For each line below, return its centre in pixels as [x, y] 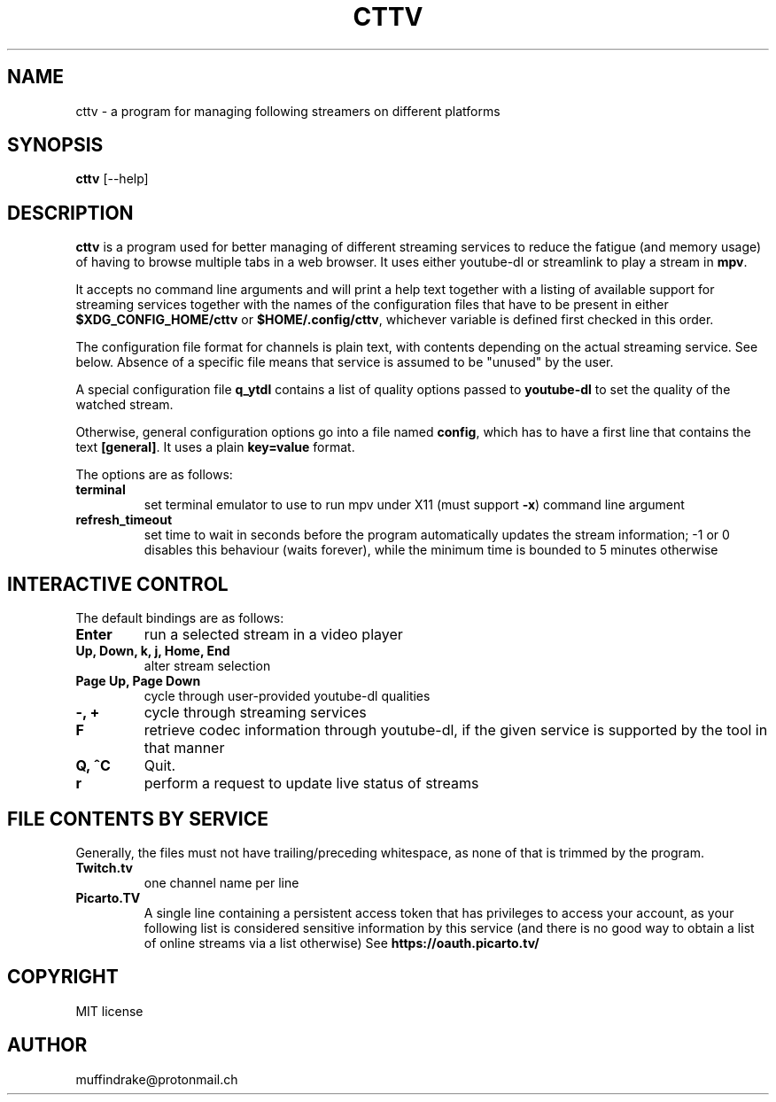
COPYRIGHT [63, 977]
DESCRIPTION [70, 213]
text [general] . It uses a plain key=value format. [215, 447]
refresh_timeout [124, 520]
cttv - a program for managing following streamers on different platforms [288, 111]
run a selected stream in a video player [273, 635]
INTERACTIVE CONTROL [118, 584]
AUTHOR [47, 1045]
